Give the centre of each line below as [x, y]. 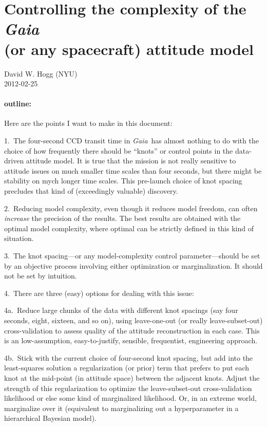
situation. [19, 238]
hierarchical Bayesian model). [51, 418]
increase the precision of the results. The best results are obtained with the [122, 218]
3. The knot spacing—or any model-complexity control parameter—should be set [132, 256]
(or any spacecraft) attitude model [129, 49]
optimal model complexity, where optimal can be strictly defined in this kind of [129, 228]
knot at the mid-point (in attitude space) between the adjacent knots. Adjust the [132, 377]
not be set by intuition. [41, 276]
